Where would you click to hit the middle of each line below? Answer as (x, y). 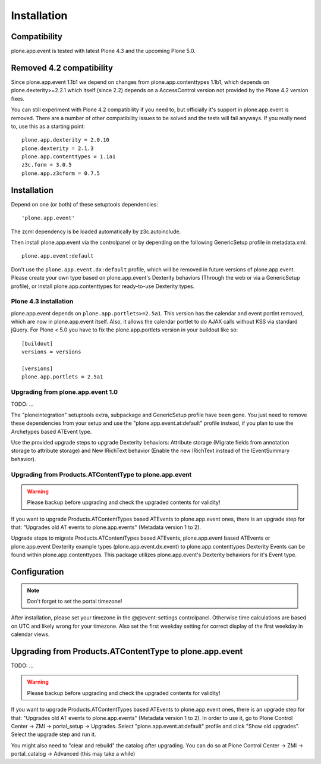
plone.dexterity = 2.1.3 (58, 148)
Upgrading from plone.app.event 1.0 (64, 392)
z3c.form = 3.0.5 (47, 165)
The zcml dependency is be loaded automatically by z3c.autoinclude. (96, 231)
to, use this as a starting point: (48, 126)
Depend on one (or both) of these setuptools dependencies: (85, 204)
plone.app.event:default (58, 256)
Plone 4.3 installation (42, 302)
